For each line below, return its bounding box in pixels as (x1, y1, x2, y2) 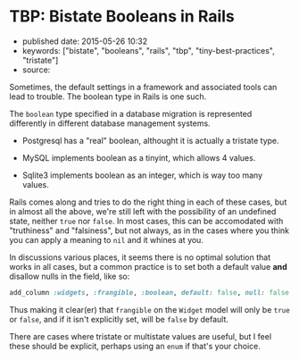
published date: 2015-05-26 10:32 (21, 36, 148, 46)
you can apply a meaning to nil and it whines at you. (9, 234, 203, 245)
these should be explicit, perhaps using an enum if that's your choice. (9, 340, 262, 351)
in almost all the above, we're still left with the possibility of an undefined (9, 205, 277, 216)
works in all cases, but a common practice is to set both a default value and (9, 261, 287, 272)
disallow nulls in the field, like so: (9, 271, 130, 281)
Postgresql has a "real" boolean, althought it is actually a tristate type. (21, 135, 279, 146)
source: (21, 64, 51, 75)
